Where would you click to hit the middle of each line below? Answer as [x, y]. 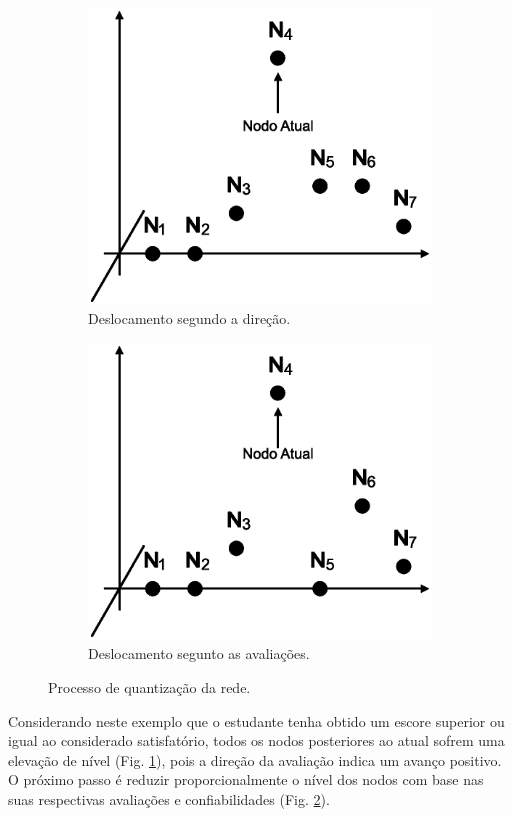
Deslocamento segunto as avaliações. [199, 653]
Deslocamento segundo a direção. [189, 318]
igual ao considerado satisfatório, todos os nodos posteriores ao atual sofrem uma [256, 740]
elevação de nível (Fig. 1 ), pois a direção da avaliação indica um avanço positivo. [255, 759]
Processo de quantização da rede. [149, 687]
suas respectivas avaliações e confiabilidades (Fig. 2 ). [169, 798]
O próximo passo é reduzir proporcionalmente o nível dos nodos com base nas [246, 779]
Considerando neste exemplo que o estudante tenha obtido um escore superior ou [256, 720]
